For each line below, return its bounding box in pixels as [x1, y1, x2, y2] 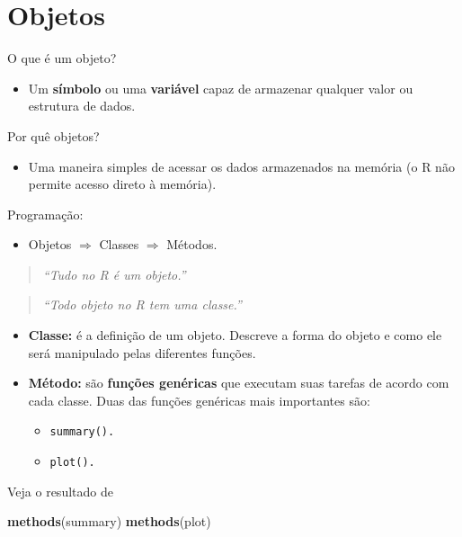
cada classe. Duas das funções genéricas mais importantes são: [28, 390, 370, 409]
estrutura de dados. [28, 96, 136, 115]
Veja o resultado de [7, 481, 113, 500]
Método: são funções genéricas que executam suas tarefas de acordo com [28, 373, 449, 392]
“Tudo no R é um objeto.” [42, 264, 186, 283]
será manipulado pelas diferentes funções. [28, 343, 256, 362]
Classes [99, 235, 139, 254]
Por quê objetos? [7, 126, 100, 145]
